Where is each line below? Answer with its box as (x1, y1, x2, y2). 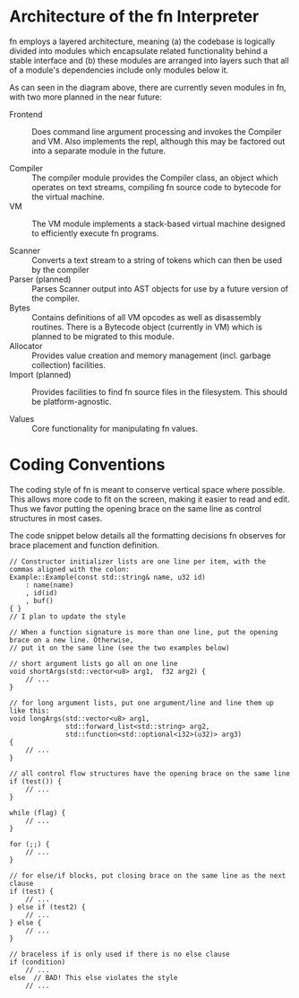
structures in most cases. (9, 512, 103, 523)
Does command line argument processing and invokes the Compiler (31, 126, 282, 136)
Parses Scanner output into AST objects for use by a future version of (31, 283, 289, 293)
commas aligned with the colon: (9, 565, 130, 573)
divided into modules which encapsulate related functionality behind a (9, 45, 269, 56)
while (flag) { (9, 808, 66, 818)
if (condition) (9, 958, 66, 967)
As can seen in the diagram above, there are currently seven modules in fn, (9, 82, 286, 92)
